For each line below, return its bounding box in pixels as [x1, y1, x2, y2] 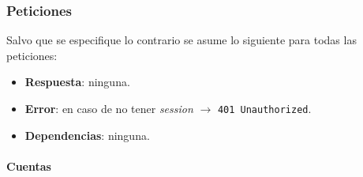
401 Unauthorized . [217, 100, 312, 116]
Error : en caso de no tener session [24, 100, 193, 116]
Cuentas [6, 157, 51, 174]
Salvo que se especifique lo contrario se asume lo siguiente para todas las [6, 32, 357, 48]
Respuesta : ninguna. [24, 73, 130, 90]
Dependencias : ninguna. [24, 126, 150, 143]
